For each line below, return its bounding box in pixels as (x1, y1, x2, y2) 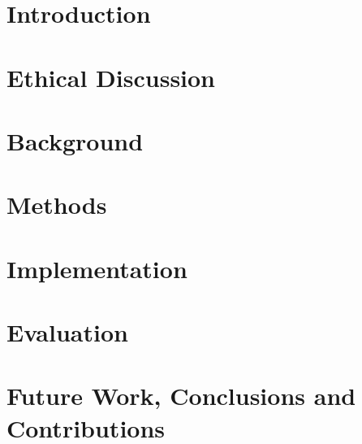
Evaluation (6, 316, 128, 349)
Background (6, 124, 144, 157)
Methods (6, 188, 107, 221)
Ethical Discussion (6, 60, 216, 94)
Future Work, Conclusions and (6, 379, 356, 412)
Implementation (6, 251, 187, 285)
